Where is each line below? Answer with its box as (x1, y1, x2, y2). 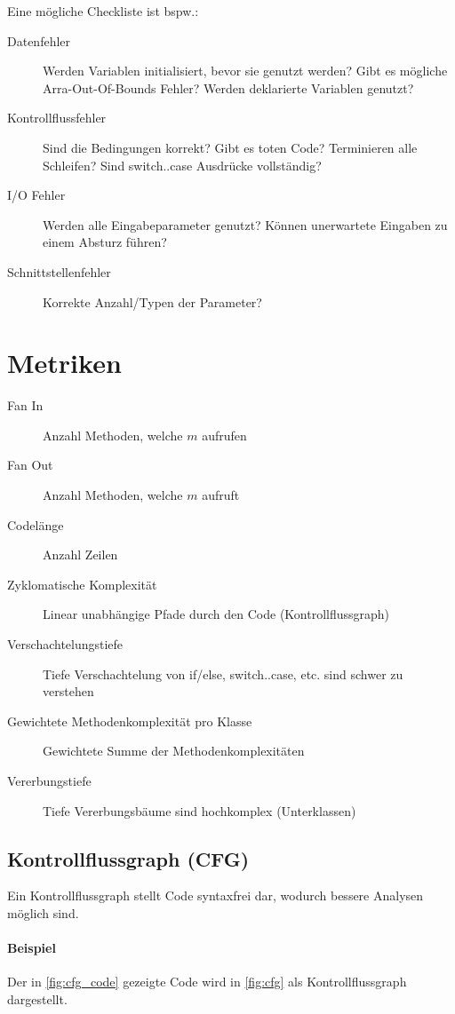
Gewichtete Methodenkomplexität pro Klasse (7, 711, 252, 730)
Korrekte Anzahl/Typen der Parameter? (43, 292, 262, 311)
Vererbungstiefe (7, 771, 92, 789)
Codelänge (7, 515, 64, 534)
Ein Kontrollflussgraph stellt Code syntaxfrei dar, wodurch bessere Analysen (7, 886, 424, 905)
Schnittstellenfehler (7, 262, 111, 281)
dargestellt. (7, 989, 68, 1008)
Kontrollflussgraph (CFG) (7, 844, 250, 872)
